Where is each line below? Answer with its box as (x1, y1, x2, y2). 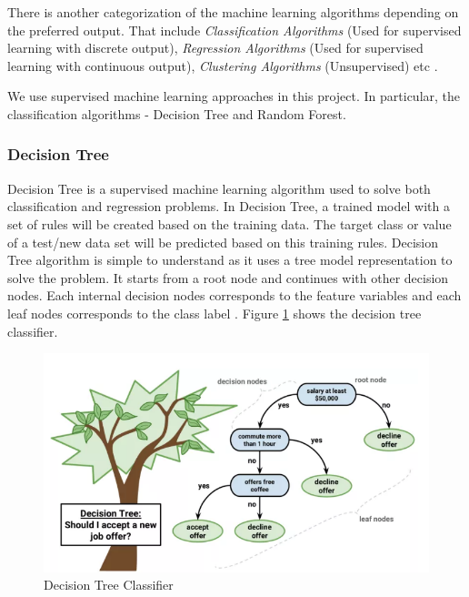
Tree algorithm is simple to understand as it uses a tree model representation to (7, 250, 453, 269)
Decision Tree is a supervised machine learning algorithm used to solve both (7, 178, 431, 197)
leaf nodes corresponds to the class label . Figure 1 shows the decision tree (7, 303, 422, 322)
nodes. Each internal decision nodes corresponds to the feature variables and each (7, 286, 462, 305)
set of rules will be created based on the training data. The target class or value (7, 214, 452, 233)
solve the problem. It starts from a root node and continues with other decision (7, 268, 449, 287)
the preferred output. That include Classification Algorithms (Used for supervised (7, 20, 462, 39)
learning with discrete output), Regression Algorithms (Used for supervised (7, 38, 424, 57)
